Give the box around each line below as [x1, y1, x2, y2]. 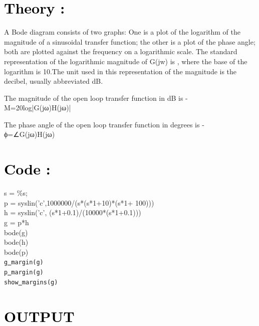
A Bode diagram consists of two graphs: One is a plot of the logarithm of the [4, 27, 241, 37]
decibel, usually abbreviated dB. [4, 76, 103, 86]
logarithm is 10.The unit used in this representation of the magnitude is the [4, 66, 237, 76]
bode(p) [4, 246, 29, 257]
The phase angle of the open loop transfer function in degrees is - [4, 119, 204, 129]
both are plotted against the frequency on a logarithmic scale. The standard [4, 46, 237, 57]
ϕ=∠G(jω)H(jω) [4, 129, 55, 139]
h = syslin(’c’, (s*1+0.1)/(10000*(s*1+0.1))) [4, 207, 141, 218]
